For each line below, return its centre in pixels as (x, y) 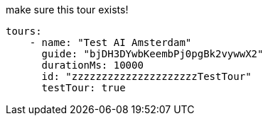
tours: (24, 31)
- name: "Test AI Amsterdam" (111, 42)
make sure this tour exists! (67, 10)
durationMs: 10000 (92, 65)
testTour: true (84, 88)
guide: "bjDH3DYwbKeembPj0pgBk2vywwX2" (152, 54)
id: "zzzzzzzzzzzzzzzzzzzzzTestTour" (146, 76)
